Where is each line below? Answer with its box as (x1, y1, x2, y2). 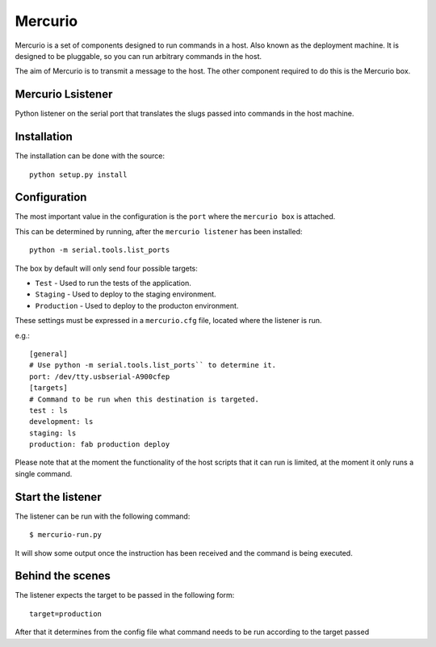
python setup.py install (29, 170, 128, 179)
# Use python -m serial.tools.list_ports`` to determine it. (29, 360, 276, 370)
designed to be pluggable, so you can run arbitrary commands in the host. (15, 51, 262, 61)
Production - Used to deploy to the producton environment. (35, 300, 239, 310)
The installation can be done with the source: (15, 151, 166, 161)
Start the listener (15, 489, 102, 504)
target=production (29, 609, 103, 618)
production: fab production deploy (29, 440, 170, 449)
